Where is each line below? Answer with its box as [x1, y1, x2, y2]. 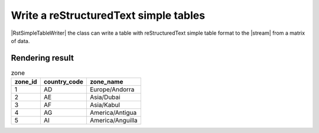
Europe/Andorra [89, 85, 135, 94]
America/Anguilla [89, 117, 138, 125]
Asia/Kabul [89, 101, 121, 109]
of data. [11, 37, 30, 44]
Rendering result [11, 53, 74, 63]
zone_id [14, 78, 38, 86]
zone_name [89, 78, 123, 86]
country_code [43, 78, 84, 86]
